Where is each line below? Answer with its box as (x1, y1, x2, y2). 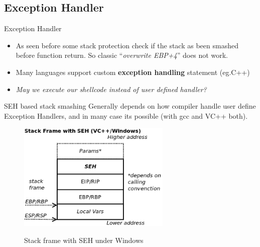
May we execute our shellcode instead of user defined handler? (16, 84, 207, 94)
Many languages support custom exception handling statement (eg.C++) (16, 66, 250, 77)
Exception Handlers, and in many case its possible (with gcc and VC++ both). (4, 110, 248, 121)
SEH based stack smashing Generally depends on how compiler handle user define (4, 101, 256, 111)
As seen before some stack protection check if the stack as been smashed (16, 40, 238, 50)
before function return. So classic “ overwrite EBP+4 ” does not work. (16, 50, 228, 60)
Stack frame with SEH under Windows (24, 235, 144, 245)
